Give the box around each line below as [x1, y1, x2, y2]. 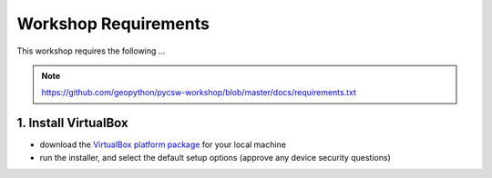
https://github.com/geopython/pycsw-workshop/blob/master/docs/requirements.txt [41, 87, 357, 98]
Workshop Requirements [16, 14, 210, 34]
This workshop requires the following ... [16, 45, 166, 56]
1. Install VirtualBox [16, 115, 128, 131]
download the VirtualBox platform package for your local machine [39, 139, 287, 150]
